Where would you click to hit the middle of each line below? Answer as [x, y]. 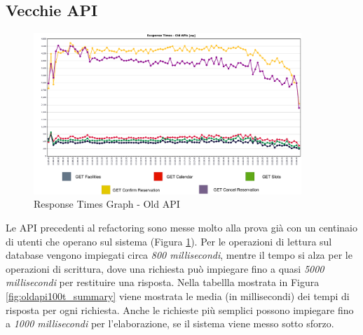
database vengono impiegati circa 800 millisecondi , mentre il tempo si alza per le [179, 255]
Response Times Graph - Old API [107, 204]
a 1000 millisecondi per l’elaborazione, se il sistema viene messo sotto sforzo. [170, 323]
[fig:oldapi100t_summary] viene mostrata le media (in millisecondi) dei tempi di [178, 296]
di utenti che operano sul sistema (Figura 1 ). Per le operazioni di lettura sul [169, 241]
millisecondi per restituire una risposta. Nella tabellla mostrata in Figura [163, 282]
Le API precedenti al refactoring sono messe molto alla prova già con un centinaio [182, 228]
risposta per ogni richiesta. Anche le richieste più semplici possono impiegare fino [180, 309]
